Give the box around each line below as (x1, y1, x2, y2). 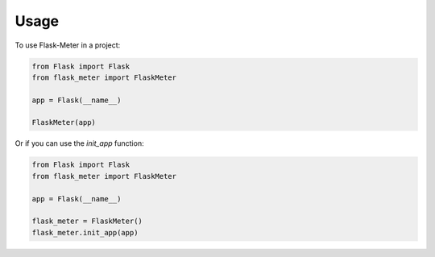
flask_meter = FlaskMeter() (31, 217, 143, 226)
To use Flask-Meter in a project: (14, 40, 121, 50)
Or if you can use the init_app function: (14, 139, 144, 148)
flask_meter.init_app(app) (31, 228, 139, 237)
